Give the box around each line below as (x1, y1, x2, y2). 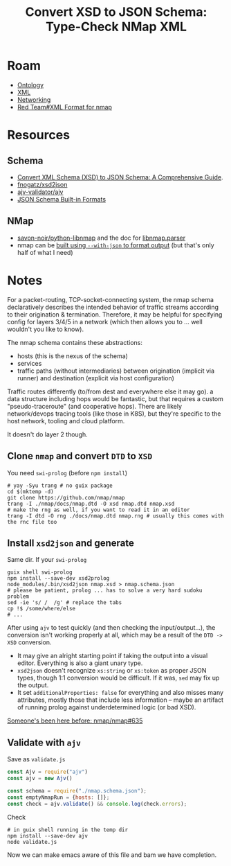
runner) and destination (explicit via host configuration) (17, 373, 175, 382)
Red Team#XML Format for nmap (17, 103, 113, 111)
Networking (17, 95, 51, 104)
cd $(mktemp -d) (7, 488, 54, 495)
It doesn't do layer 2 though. (7, 430, 88, 439)
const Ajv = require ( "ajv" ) (7, 768, 89, 776)
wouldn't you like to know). (7, 325, 84, 333)
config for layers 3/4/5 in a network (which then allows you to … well (7, 317, 203, 326)
